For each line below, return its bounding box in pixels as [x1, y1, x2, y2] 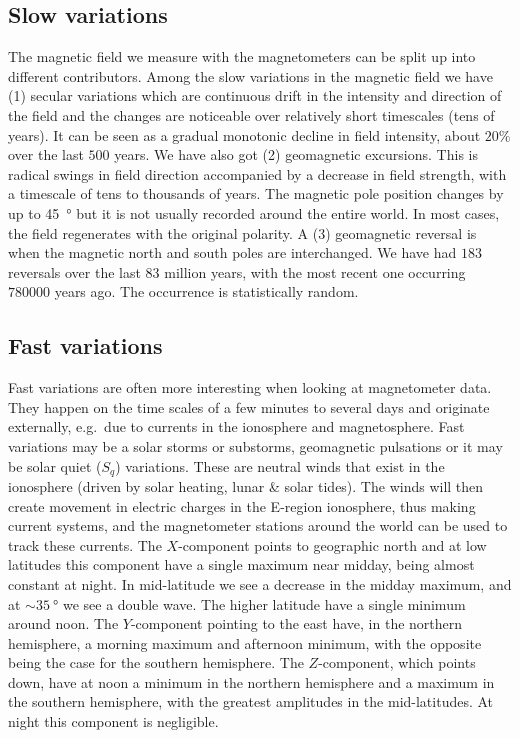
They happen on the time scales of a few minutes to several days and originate [8, 396, 490, 417]
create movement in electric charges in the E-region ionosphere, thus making [8, 495, 476, 516]
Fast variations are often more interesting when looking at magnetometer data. [8, 377, 492, 398]
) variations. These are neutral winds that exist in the [115, 455, 445, 476]
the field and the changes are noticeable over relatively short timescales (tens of [8, 104, 495, 125]
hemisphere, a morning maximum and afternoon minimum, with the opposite [8, 632, 482, 653]
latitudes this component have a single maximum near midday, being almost [8, 554, 475, 575]
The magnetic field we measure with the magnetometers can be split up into [8, 46, 476, 67]
